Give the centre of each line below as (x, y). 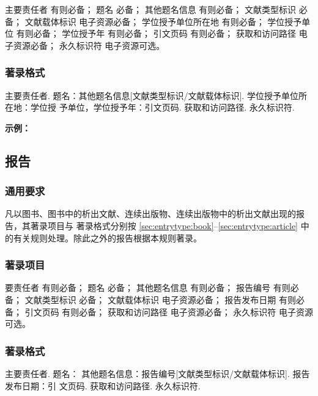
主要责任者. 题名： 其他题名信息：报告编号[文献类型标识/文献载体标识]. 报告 (157, 373)
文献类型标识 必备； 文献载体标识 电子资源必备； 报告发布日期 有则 (160, 299)
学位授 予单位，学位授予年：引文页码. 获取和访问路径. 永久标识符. (162, 107)
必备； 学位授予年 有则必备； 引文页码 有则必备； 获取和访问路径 (165, 33)
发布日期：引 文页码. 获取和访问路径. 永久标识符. (103, 385)
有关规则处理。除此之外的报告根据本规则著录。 (107, 237)
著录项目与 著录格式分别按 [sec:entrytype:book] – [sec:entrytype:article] (164, 225)
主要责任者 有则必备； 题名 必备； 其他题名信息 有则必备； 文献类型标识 (150, 9)
